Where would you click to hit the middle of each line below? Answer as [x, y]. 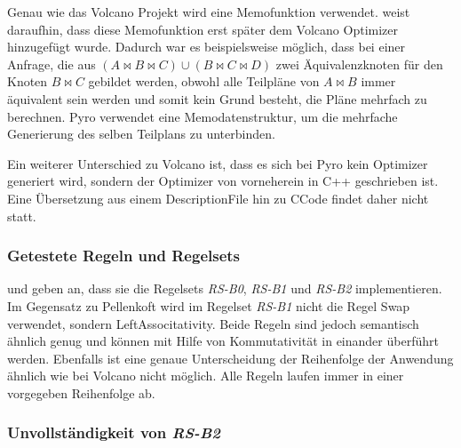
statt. [22, 216]
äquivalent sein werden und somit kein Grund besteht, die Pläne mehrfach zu [217, 98]
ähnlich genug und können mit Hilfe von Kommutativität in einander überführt [223, 341]
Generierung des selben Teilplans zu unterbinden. [141, 134]
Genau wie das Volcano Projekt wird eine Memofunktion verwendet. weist [209, 12]
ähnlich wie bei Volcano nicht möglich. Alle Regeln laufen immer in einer [206, 376]
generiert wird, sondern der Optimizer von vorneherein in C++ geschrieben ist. [223, 181]
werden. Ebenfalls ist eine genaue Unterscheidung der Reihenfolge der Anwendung [230, 358]
